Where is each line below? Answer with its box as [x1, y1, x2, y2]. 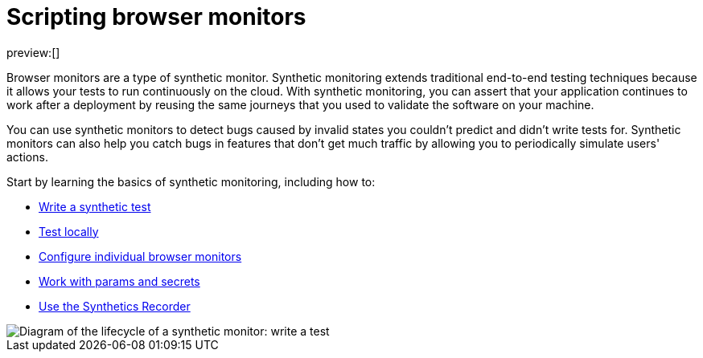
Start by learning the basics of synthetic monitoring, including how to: [6, 174, 376, 189]
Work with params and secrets [39, 274, 200, 288]
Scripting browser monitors [6, 3, 306, 31]
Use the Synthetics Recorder [39, 299, 191, 313]
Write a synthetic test [39, 199, 151, 214]
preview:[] [6, 45, 60, 59]
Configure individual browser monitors [39, 249, 242, 263]
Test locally [39, 224, 99, 238]
